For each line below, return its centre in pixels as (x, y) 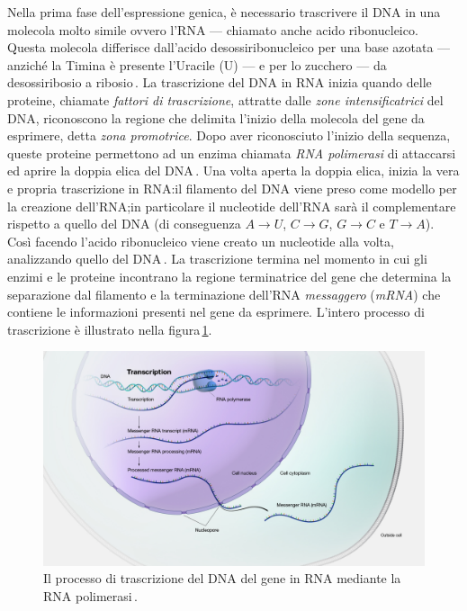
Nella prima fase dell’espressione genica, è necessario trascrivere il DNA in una (224, 12)
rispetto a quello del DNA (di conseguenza (124, 224)
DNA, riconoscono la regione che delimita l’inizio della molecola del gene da (216, 117)
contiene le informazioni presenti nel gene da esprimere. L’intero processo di (216, 312)
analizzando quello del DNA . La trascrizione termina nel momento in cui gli (217, 259)
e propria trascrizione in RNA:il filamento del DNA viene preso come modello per (232, 188)
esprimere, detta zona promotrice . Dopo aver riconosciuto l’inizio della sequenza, (229, 135)
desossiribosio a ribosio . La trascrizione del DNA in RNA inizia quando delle (220, 82)
